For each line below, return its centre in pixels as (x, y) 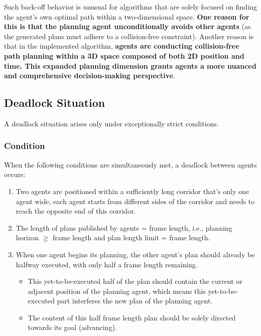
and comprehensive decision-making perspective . (90, 75)
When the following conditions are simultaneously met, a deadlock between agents (130, 164)
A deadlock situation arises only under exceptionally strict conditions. (111, 123)
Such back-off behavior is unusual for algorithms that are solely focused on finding (130, 7)
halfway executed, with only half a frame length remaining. (107, 264)
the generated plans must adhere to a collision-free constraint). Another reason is (129, 36)
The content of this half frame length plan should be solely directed (132, 317)
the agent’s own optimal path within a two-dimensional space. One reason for (127, 16)
